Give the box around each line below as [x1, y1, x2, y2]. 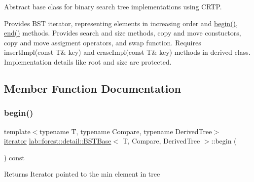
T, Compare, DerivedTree [122, 136, 200, 146]
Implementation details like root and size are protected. [4, 56, 172, 67]
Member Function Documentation [4, 80, 181, 96]
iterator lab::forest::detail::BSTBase [4, 136, 111, 146]
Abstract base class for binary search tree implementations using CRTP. [4, 1, 222, 11]
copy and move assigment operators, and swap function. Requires [4, 37, 201, 47]
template [4, 126, 31, 136]
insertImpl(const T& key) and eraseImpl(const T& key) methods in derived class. [4, 47, 251, 57]
